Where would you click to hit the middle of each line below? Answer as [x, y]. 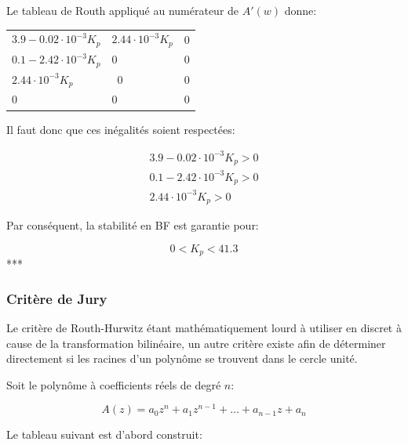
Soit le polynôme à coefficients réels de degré [114, 384]
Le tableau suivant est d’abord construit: [104, 434]
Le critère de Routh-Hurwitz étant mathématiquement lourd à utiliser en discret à [204, 327]
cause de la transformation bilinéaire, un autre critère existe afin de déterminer [196, 343]
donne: [301, 10]
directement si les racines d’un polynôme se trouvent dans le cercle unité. [182, 358]
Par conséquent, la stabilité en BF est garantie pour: [133, 225]
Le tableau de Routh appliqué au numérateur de [123, 10]
